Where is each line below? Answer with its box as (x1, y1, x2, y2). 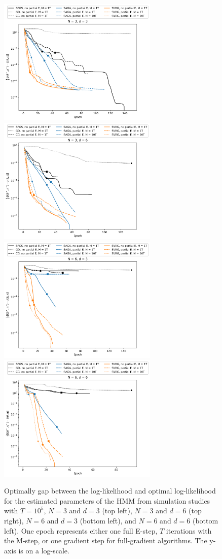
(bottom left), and (80, 515, 136, 526)
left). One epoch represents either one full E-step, (4, 525, 158, 536)
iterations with (166, 525, 212, 536)
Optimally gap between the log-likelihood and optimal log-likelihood (4, 485, 216, 496)
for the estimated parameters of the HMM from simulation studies (4, 495, 210, 506)
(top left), (102, 505, 132, 516)
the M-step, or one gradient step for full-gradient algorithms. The (4, 535, 207, 546)
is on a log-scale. (18, 545, 69, 555)
